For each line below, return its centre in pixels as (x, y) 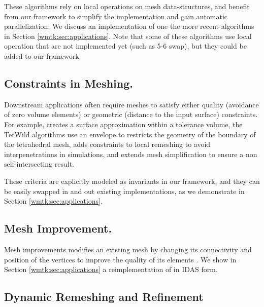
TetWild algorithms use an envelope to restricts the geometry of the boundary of (130, 134)
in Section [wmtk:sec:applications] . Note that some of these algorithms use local (128, 36)
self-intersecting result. (39, 164)
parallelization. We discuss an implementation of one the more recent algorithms (129, 26)
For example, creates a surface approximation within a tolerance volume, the (123, 124)
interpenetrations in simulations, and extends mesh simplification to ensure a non (131, 154)
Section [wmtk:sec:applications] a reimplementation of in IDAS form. (111, 269)
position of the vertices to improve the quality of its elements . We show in (120, 259)
